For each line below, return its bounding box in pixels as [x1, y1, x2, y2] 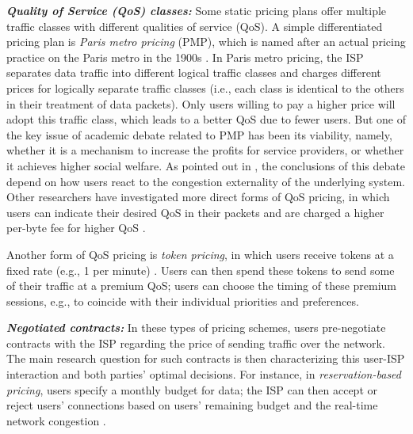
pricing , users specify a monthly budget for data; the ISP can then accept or [6, 381, 378, 398]
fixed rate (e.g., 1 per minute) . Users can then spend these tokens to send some [6, 261, 395, 278]
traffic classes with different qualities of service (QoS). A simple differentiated [6, 17, 383, 34]
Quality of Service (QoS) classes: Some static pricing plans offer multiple [6, 2, 387, 18]
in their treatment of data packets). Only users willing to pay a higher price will [6, 95, 396, 112]
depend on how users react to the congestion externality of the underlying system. [6, 173, 405, 189]
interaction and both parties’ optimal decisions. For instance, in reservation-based [6, 366, 401, 383]
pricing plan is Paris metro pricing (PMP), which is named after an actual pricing [6, 33, 406, 50]
